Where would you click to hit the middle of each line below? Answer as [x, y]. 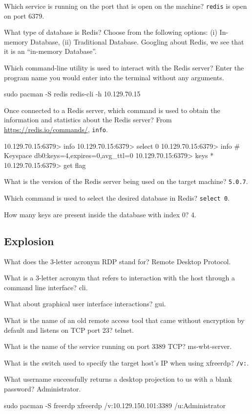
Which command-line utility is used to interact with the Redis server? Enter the [124, 68]
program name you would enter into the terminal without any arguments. [114, 77]
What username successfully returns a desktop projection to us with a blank [118, 379]
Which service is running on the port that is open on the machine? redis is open [126, 6]
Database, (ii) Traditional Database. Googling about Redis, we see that [137, 41]
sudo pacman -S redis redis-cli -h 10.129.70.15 [72, 94]
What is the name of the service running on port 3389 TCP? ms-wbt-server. [118, 346]
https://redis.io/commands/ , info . [56, 129]
